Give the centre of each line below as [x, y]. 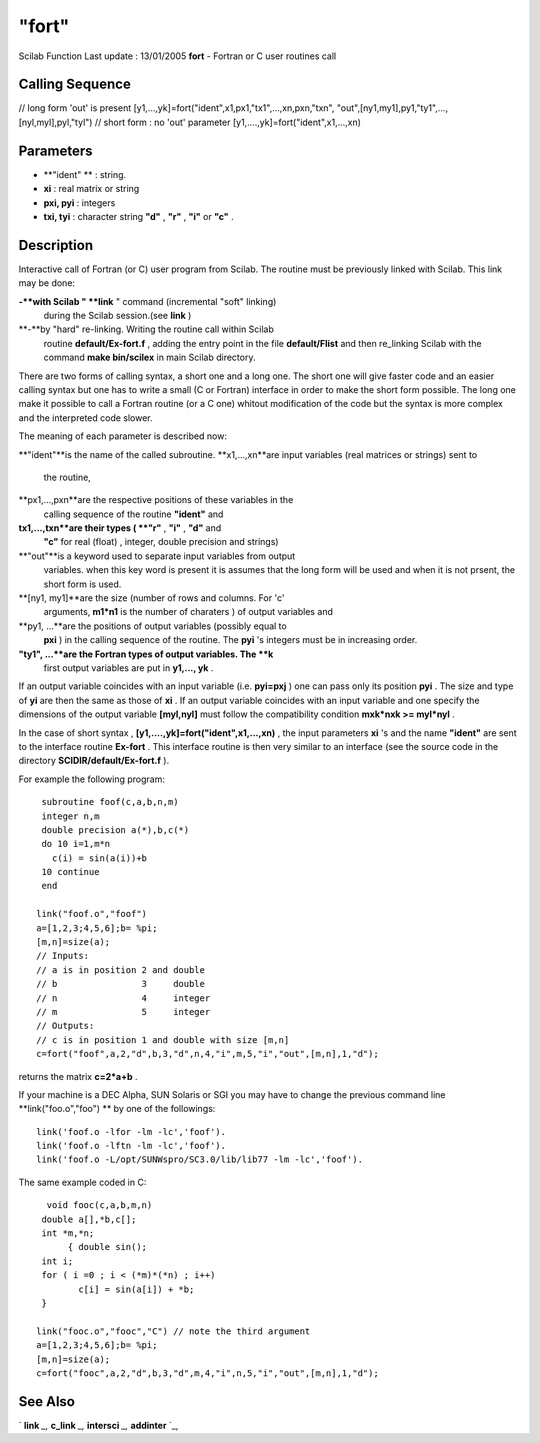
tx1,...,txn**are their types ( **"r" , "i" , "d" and [120, 528]
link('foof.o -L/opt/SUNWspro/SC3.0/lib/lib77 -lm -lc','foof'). [200, 1159]
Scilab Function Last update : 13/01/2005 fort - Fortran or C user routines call [177, 56]
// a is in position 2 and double [120, 969]
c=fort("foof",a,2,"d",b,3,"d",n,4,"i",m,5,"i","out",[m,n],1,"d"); [207, 1054]
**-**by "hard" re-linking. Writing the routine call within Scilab [146, 329]
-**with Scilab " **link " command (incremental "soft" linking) [147, 301]
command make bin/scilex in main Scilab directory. [149, 357]
